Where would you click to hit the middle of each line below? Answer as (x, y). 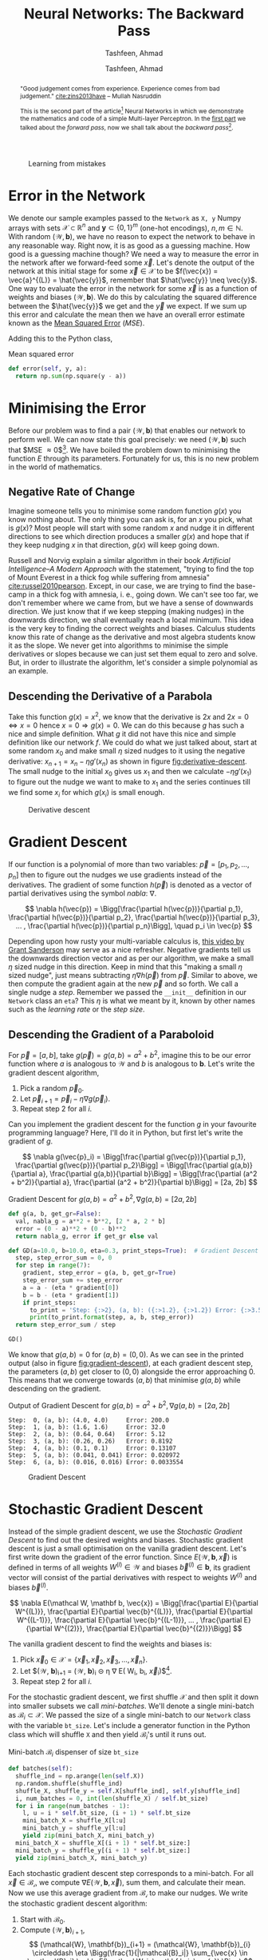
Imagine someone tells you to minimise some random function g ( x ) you (125, 511)
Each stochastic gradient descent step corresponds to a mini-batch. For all (131, 1873)
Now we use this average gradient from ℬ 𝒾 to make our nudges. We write (128, 1894)
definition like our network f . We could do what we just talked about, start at (133, 742)
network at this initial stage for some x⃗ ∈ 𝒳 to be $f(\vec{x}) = (113, 271)
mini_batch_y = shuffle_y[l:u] (75, 1828)
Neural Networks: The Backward (134, 14)
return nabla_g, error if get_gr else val (87, 1236)
